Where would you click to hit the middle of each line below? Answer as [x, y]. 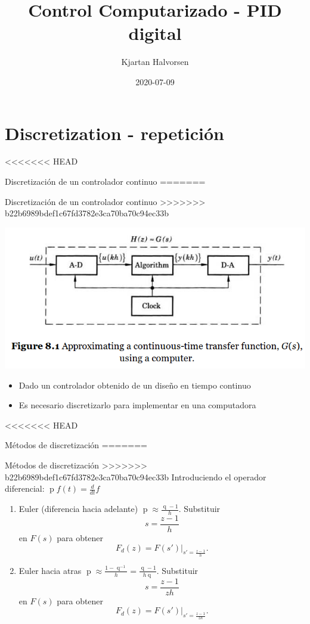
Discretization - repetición [114, 133]
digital [155, 33]
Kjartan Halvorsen [155, 62]
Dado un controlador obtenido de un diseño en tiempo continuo [135, 385]
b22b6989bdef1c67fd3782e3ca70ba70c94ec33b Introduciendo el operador [136, 476]
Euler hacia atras [50, 570]
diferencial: [25, 488]
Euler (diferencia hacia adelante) [78, 509]
